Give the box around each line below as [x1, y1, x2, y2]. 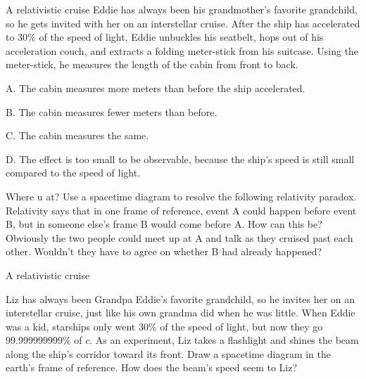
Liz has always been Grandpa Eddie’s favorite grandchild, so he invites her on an [6, 291, 355, 306]
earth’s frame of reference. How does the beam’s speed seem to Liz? [6, 360, 298, 375]
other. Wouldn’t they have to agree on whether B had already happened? [6, 244, 322, 259]
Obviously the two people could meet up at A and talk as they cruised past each [6, 230, 353, 245]
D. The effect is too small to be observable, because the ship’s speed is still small [6, 151, 355, 166]
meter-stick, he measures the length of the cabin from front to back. [6, 57, 298, 72]
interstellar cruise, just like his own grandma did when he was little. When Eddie [6, 305, 355, 320]
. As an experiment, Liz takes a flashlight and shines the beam [89, 333, 359, 347]
